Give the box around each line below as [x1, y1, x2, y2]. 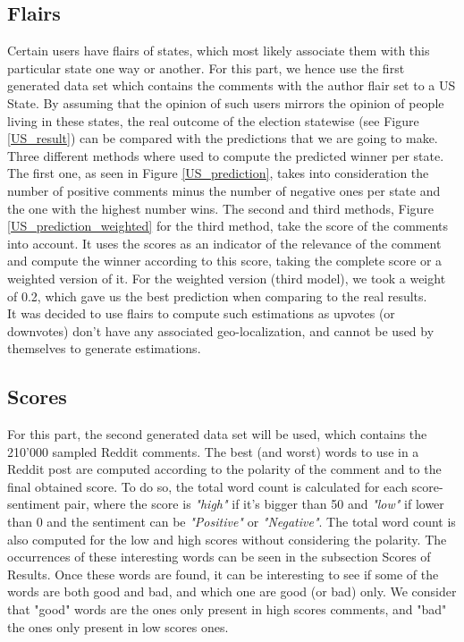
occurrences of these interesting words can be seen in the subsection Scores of [7, 547, 431, 566]
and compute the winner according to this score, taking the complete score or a [7, 251, 443, 270]
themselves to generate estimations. [7, 339, 201, 358]
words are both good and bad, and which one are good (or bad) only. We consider [7, 582, 457, 601]
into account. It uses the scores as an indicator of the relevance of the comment [7, 233, 442, 252]
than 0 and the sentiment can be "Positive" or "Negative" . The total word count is [7, 512, 456, 531]
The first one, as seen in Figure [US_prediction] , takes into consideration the [7, 164, 429, 182]
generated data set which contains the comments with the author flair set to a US [7, 76, 456, 95]
